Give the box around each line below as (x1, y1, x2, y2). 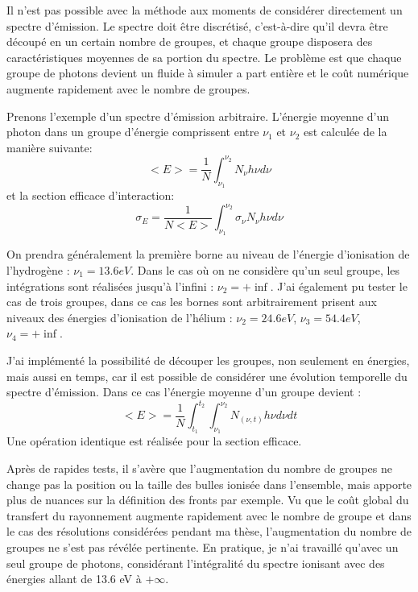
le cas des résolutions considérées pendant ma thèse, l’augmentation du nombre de (6, 523, 412, 540)
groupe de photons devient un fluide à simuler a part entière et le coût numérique (6, 64, 409, 81)
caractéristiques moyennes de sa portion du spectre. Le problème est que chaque (6, 48, 402, 65)
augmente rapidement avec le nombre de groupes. (6, 80, 250, 97)
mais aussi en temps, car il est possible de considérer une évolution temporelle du (6, 367, 408, 384)
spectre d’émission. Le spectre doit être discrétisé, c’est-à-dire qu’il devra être (6, 17, 388, 34)
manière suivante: (6, 139, 93, 155)
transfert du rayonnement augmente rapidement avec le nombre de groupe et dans (6, 507, 412, 524)
